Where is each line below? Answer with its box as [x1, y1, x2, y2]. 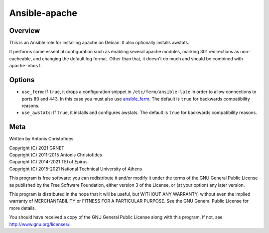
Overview [9, 26, 40, 35]
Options [9, 76, 35, 84]
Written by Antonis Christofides [9, 136, 74, 142]
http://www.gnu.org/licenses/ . [9, 221, 71, 227]
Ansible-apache [9, 7, 77, 18]
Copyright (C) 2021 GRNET [9, 145, 65, 151]
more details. [9, 205, 36, 211]
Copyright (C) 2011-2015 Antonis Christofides [9, 152, 102, 158]
